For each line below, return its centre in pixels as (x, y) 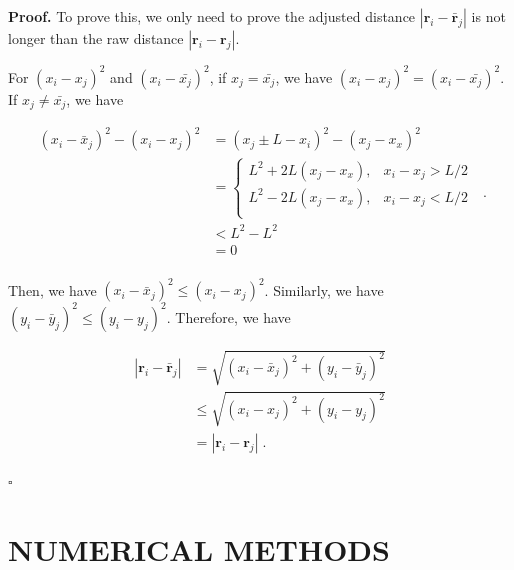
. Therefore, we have (228, 316)
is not (488, 16)
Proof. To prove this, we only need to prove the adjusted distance (212, 16)
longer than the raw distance (96, 38)
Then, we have (52, 289)
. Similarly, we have (324, 289)
